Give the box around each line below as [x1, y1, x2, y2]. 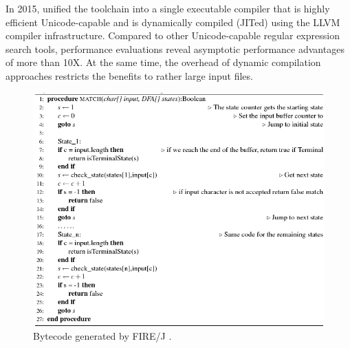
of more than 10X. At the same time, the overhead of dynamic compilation [6, 55, 321, 69]
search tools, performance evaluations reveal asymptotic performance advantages [6, 41, 344, 56]
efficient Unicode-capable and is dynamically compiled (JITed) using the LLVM [6, 14, 340, 29]
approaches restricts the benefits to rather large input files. [6, 68, 253, 83]
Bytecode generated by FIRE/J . [33, 329, 172, 343]
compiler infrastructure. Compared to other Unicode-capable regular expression [6, 28, 340, 43]
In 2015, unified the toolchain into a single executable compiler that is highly [6, 1, 330, 15]
